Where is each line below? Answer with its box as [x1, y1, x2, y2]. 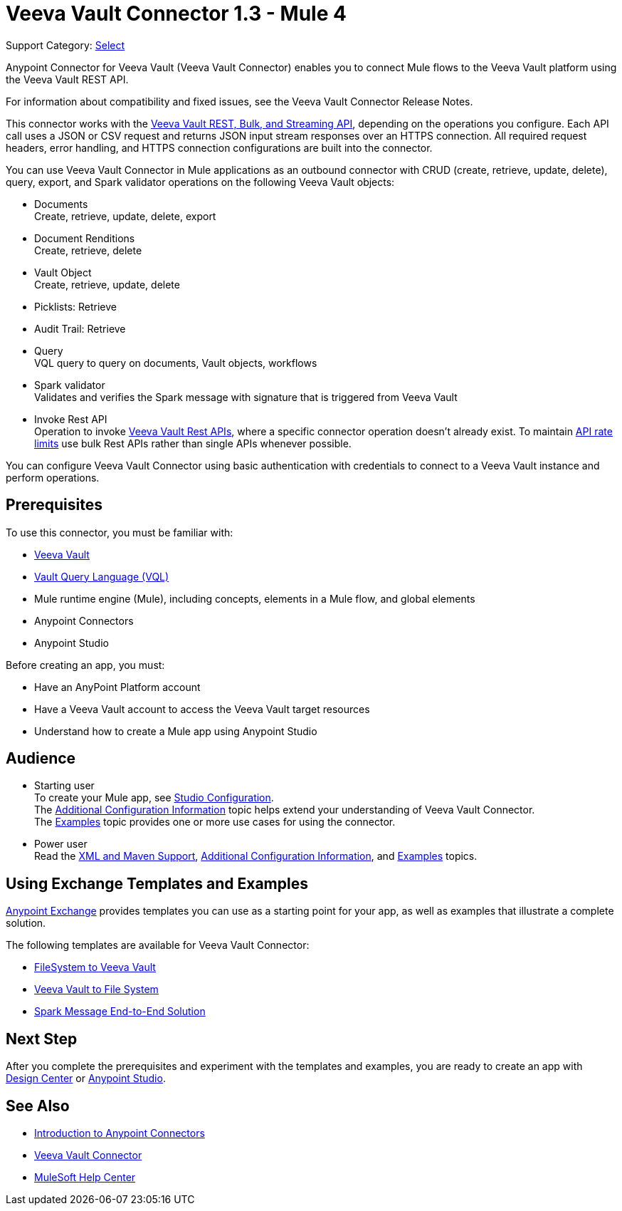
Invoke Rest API [34, 412, 107, 425]
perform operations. [6, 471, 100, 484]
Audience [6, 749, 76, 768]
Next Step [6, 1029, 78, 1048]
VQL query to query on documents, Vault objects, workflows [34, 356, 317, 369]
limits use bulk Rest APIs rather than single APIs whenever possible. [34, 437, 352, 449]
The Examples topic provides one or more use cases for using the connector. [34, 816, 396, 828]
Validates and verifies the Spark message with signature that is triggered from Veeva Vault [34, 390, 458, 403]
